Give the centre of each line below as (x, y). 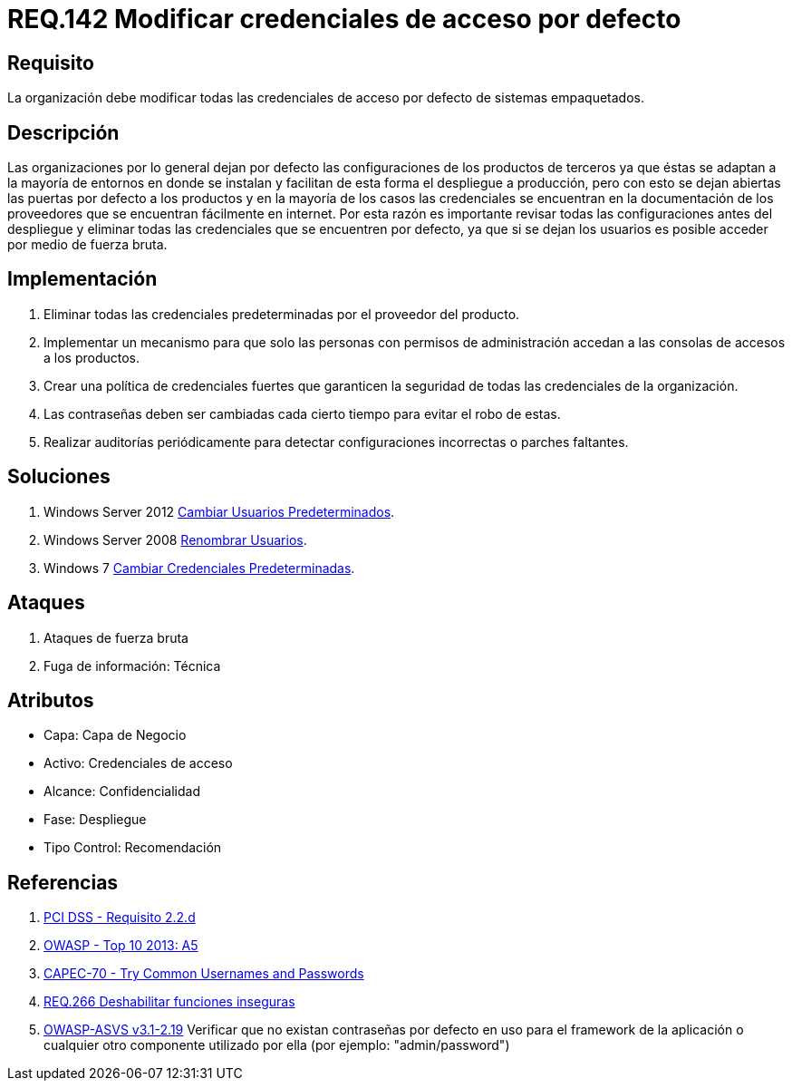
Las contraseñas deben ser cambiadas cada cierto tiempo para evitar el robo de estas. (302, 413)
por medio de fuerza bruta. (87, 245)
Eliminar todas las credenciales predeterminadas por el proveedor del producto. (282, 314)
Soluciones (59, 477)
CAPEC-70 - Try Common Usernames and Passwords (204, 974)
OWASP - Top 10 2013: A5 (121, 946)
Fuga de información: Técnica (132, 665)
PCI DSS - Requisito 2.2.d (120, 918)
